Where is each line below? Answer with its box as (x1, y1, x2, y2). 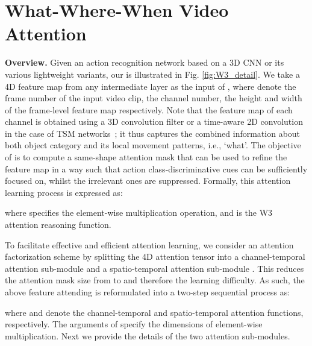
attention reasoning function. (5, 218, 111, 231)
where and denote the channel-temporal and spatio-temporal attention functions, (5, 306, 304, 318)
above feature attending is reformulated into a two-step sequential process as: (5, 286, 290, 298)
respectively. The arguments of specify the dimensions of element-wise (5, 318, 263, 330)
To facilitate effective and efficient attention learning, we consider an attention (5, 238, 294, 251)
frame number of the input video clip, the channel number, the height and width (5, 92, 302, 104)
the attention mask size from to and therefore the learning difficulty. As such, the (5, 274, 305, 286)
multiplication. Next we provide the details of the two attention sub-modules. (5, 329, 290, 342)
